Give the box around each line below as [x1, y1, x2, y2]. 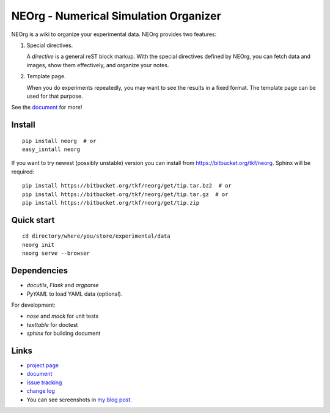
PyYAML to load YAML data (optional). [26, 290, 123, 298]
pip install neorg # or [22, 137, 97, 144]
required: [11, 168, 35, 175]
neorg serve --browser [22, 250, 90, 257]
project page [26, 361, 59, 369]
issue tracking [26, 379, 62, 386]
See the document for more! [11, 104, 82, 111]
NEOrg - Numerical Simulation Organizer [11, 9, 221, 23]
